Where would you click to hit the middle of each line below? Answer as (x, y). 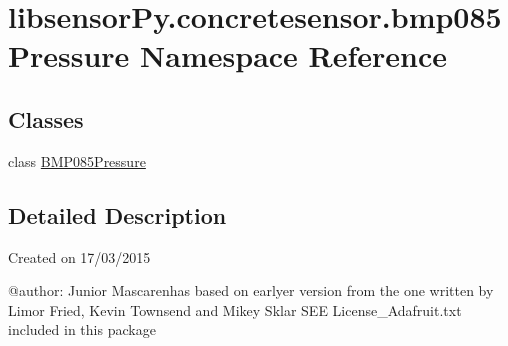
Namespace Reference (294, 55)
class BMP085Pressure (77, 160)
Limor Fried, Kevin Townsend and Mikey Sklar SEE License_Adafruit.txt (235, 309)
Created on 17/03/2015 (79, 256)
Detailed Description (117, 214)
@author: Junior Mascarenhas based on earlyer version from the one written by (251, 290)
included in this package (82, 329)
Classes (46, 118)
